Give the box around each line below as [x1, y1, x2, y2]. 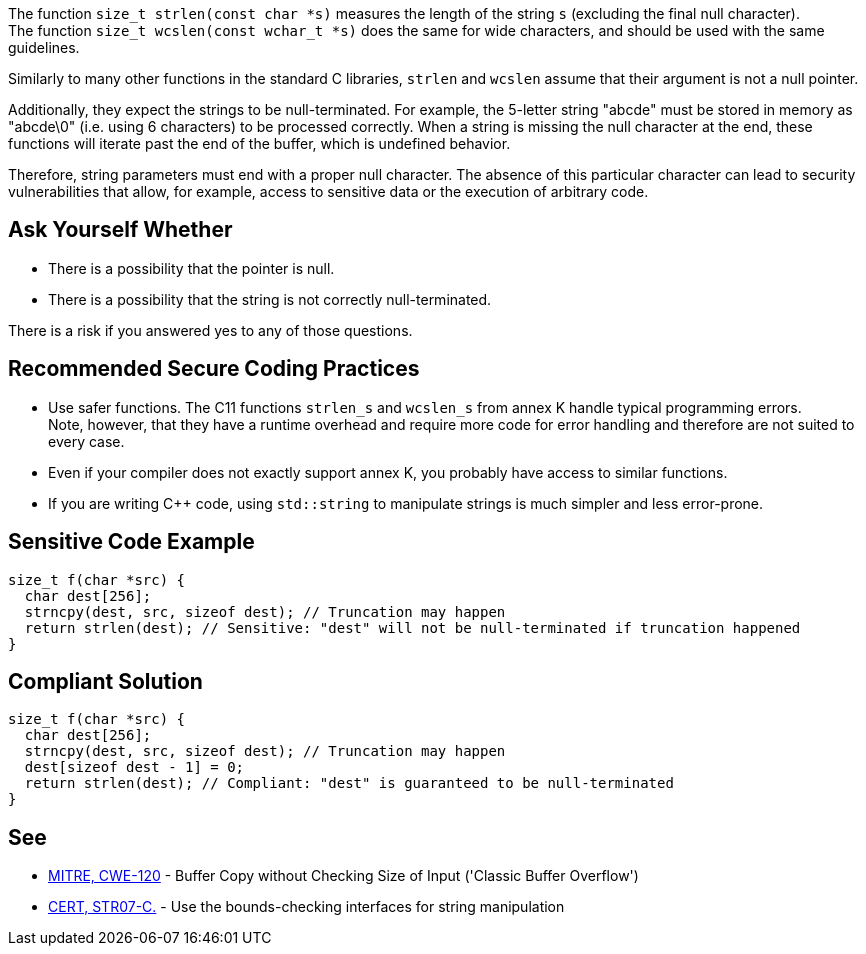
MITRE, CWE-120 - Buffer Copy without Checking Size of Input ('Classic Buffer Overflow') [48, 867, 639, 885]
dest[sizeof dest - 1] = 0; [24, 759, 245, 776]
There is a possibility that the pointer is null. [48, 259, 335, 277]
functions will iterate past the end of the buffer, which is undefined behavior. [8, 135, 511, 152]
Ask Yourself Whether [8, 217, 233, 243]
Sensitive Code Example [8, 529, 255, 555]
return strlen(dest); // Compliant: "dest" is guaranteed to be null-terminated [24, 775, 674, 792]
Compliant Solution [8, 668, 203, 694]
